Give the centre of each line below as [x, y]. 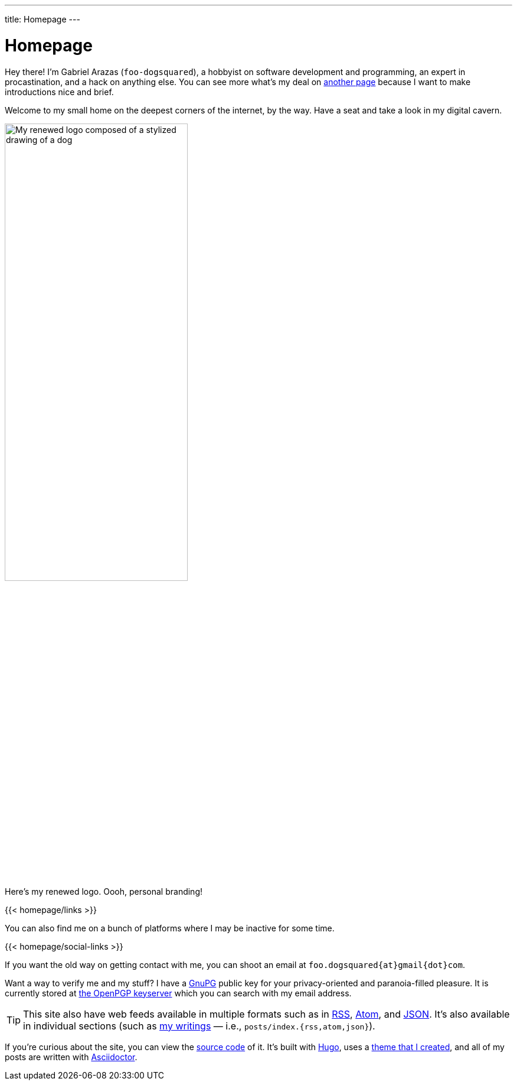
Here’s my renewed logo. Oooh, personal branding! [104, 891]
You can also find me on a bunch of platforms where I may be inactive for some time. [170, 928]
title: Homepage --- [42, 19]
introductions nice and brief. [59, 92]
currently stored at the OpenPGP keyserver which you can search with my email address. [178, 993]
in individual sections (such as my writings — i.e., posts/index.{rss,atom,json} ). [199, 1026]
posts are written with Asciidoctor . [71, 1057]
